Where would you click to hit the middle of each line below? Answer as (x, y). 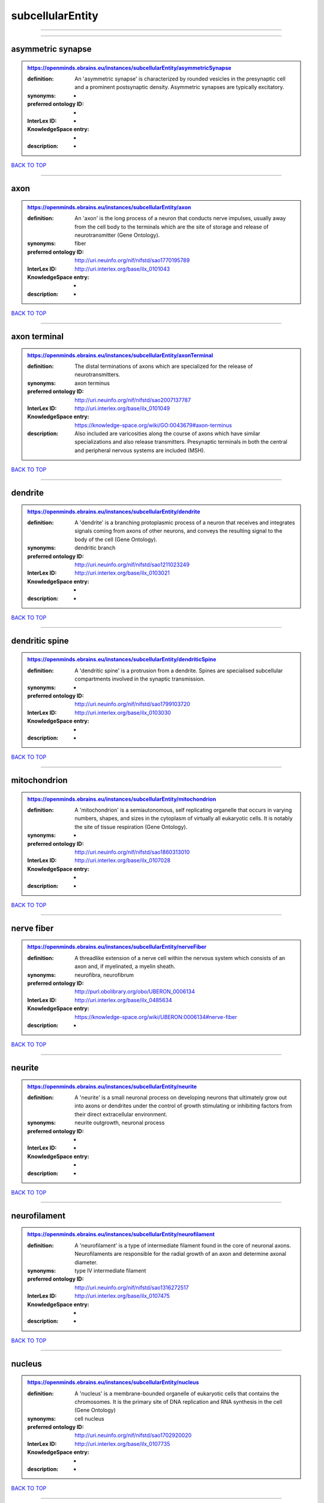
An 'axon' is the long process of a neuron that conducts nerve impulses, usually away (180, 218)
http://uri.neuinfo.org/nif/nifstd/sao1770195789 (132, 260)
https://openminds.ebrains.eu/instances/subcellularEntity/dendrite (114, 512)
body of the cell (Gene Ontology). (116, 539)
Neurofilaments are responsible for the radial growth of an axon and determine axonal (180, 1254)
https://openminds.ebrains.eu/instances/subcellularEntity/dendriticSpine (122, 660)
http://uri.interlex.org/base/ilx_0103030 (123, 712)
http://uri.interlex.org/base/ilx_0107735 (122, 1443)
